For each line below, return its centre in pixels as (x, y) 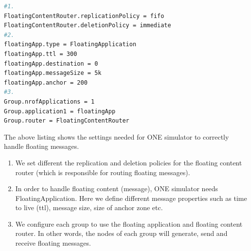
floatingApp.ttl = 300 (41, 54)
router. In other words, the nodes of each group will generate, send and (121, 233)
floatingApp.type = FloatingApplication (70, 45)
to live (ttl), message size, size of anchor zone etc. (89, 207)
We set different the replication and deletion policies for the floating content (129, 162)
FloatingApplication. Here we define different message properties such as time (131, 198)
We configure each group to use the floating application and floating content (129, 224)
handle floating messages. (42, 146)
